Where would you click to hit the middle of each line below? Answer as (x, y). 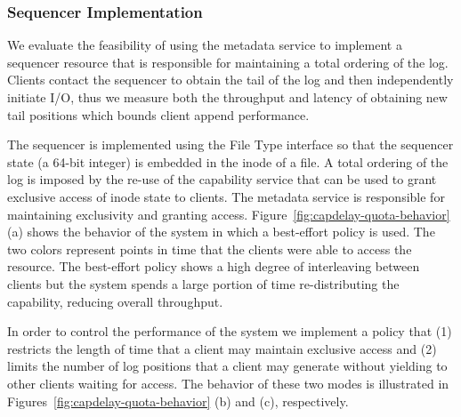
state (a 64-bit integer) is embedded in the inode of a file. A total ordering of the (228, 161)
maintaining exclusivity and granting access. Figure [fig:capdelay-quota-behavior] (229, 214)
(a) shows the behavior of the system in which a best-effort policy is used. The (221, 232)
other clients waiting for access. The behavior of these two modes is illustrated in (228, 383)
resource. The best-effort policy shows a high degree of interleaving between (214, 266)
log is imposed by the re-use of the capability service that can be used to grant (222, 179)
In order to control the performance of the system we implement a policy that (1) (230, 331)
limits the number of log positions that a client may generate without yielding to (227, 366)
